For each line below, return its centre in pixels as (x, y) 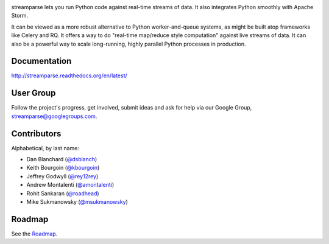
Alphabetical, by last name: (45, 148)
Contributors (36, 134)
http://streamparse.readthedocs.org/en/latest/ (69, 75)
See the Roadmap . (34, 234)
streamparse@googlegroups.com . (54, 116)
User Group (34, 93)
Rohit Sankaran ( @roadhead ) (63, 193)
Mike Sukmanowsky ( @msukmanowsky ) (77, 202)
